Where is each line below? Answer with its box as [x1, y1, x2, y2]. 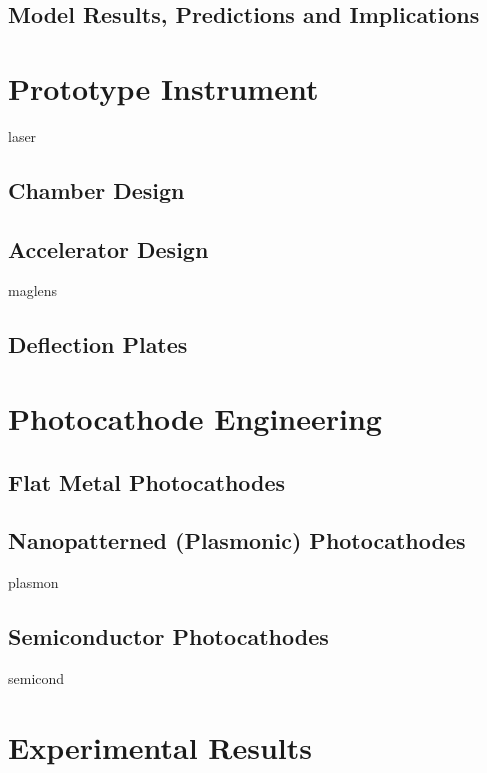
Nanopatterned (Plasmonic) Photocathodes [8, 525, 466, 556]
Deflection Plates [8, 329, 188, 360]
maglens [8, 280, 58, 301]
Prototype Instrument [8, 67, 319, 108]
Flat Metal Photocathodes [8, 466, 286, 497]
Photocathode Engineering [8, 398, 382, 439]
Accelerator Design [8, 233, 209, 264]
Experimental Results [8, 726, 312, 767]
